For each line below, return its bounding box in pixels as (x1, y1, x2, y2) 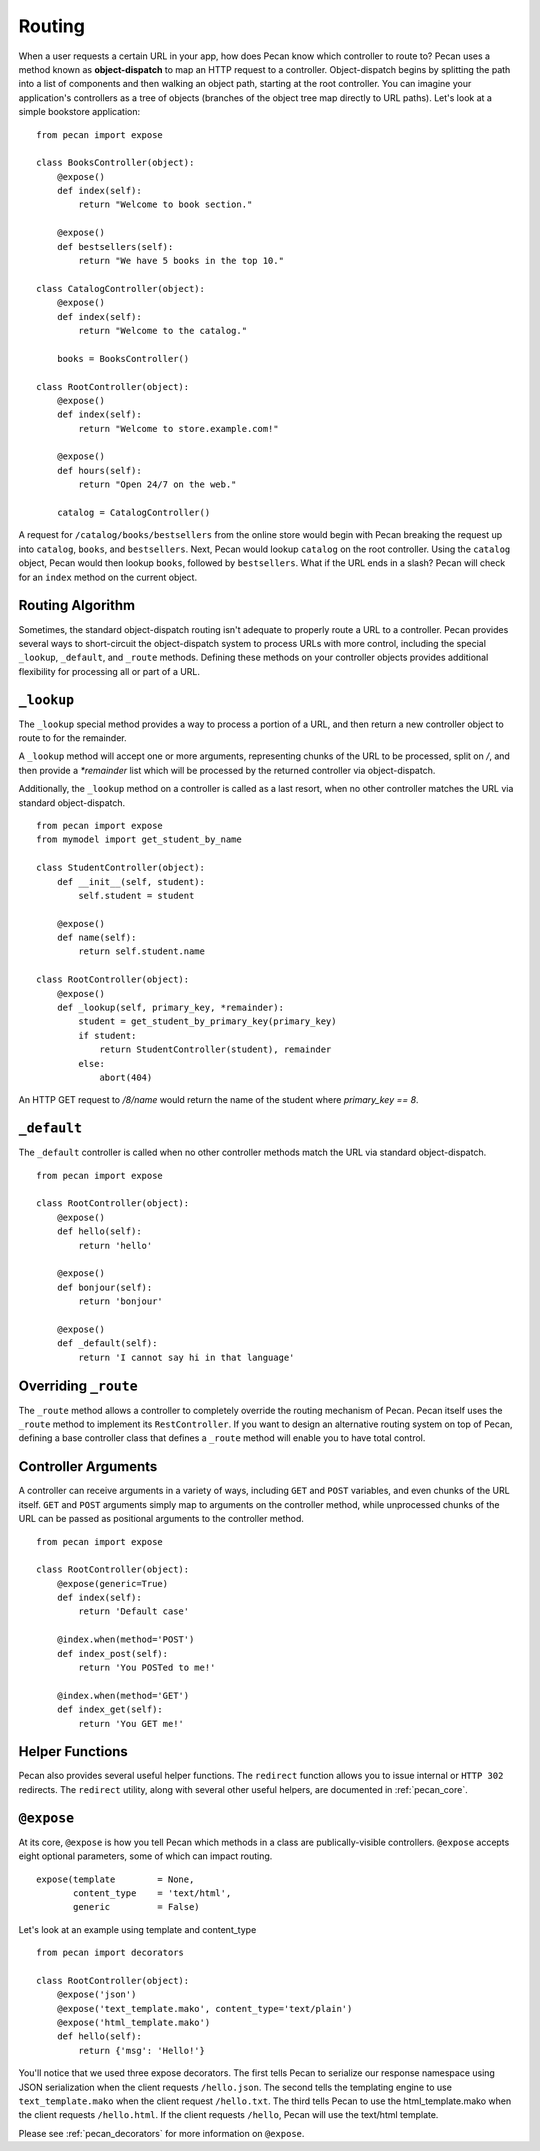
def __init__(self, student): (56, 876, 205, 887)
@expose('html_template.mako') (56, 2017, 211, 2029)
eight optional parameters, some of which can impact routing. (18, 1850, 273, 1862)
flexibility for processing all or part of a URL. (18, 665, 200, 677)
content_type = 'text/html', (73, 1887, 232, 1899)
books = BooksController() (56, 353, 190, 364)
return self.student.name (78, 946, 205, 957)
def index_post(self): (56, 1648, 169, 1659)
